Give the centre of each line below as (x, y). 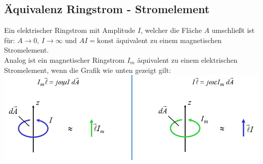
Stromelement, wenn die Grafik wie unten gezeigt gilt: (87, 70)
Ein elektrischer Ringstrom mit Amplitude (70, 30)
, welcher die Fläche (171, 30)
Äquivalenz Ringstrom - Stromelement (107, 9)
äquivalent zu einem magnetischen (169, 40)
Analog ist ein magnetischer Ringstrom (64, 59)
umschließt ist (233, 30)
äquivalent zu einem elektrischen (187, 59)
